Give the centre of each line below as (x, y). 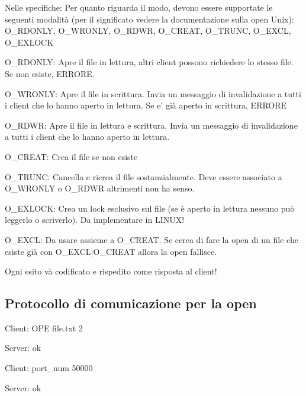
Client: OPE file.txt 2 (44, 328)
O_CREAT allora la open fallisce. (155, 251)
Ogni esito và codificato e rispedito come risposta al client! (111, 271)
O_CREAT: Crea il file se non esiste (71, 156)
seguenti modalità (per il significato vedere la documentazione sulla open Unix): (149, 19)
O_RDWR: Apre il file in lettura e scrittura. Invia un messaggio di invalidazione (151, 125)
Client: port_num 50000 (49, 368)
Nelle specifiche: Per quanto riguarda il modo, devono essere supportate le (139, 7)
